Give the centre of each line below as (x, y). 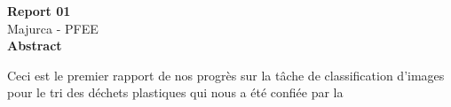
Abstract (35, 46)
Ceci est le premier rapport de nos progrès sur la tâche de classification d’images (226, 75)
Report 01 (39, 11)
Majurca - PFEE (53, 28)
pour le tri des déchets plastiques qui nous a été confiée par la (175, 92)
